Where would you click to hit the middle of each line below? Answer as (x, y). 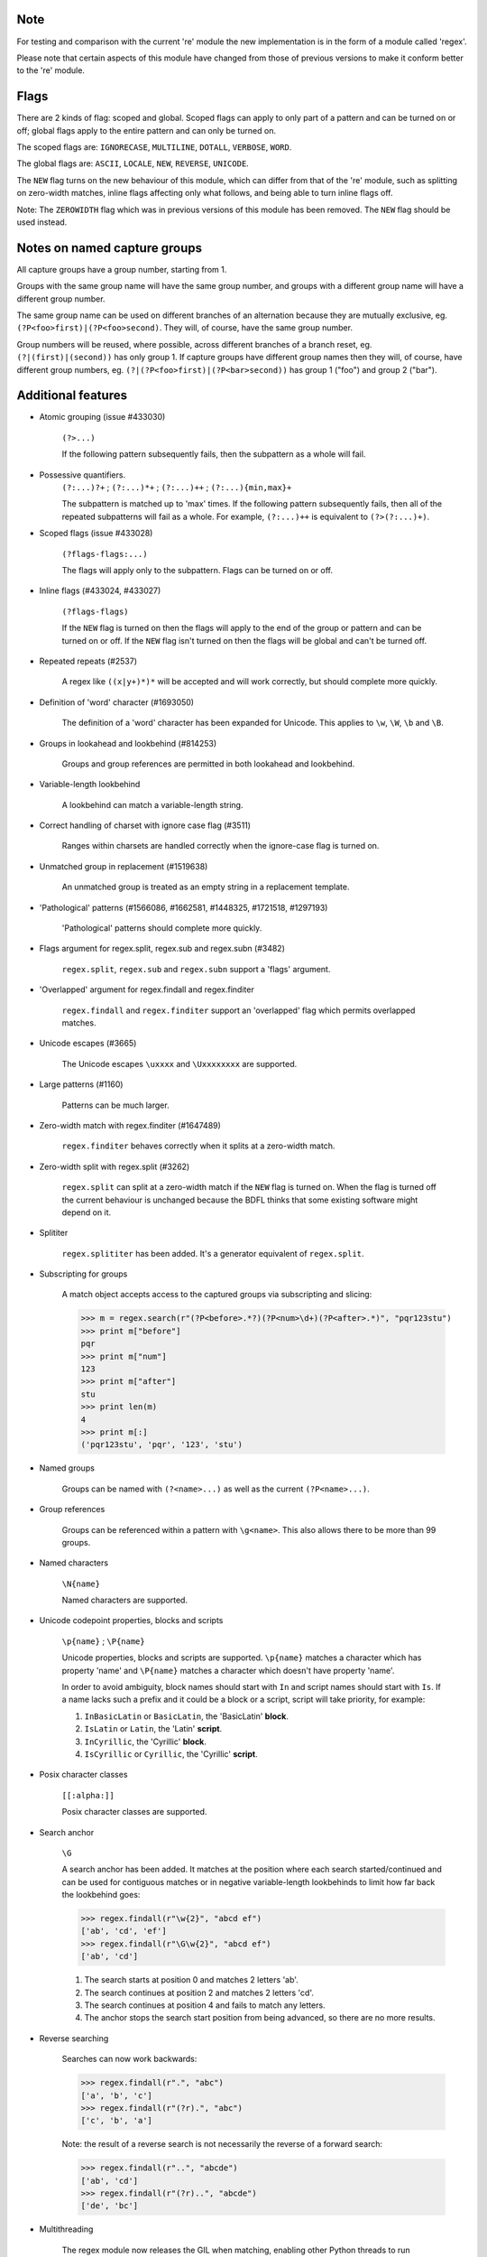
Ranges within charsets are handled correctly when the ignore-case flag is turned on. (221, 846)
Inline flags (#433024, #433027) (100, 590)
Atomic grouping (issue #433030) (102, 417)
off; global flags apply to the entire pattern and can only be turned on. (147, 130)
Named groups (67, 1468)
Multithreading (66, 2229)
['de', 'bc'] (110, 2206)
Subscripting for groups (83, 1274)
